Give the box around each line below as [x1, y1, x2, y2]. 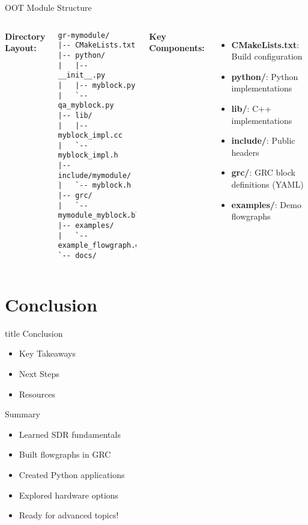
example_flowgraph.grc [58, 241, 148, 250]
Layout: [5, 41, 37, 54]
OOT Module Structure [5, 1, 92, 13]
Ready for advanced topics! [19, 509, 119, 521]
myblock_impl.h [58, 151, 118, 160]
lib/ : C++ [231, 102, 271, 114]
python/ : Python [231, 70, 298, 82]
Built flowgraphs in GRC [19, 448, 111, 461]
